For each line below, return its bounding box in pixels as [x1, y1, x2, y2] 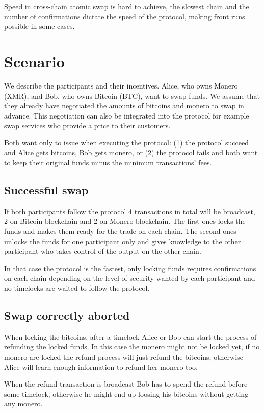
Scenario [4, 50, 65, 71]
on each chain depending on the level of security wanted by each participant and [4, 273, 255, 283]
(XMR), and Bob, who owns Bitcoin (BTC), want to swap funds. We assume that [4, 90, 260, 101]
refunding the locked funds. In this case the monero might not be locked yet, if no [4, 341, 260, 352]
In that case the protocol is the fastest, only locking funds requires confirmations [4, 262, 256, 273]
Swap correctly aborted [4, 308, 130, 323]
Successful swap [4, 182, 89, 198]
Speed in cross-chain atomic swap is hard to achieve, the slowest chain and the [4, 1, 249, 11]
